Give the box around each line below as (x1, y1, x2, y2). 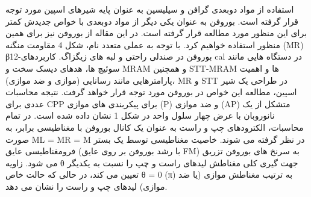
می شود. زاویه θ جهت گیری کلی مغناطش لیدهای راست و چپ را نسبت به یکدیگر (5, 156, 298, 169)
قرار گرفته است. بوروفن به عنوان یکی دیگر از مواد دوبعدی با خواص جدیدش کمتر (5, 14, 299, 27)
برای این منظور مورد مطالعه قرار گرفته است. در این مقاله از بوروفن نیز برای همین (5, 27, 307, 39)
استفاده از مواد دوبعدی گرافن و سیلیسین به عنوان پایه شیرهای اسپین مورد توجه (5, 3, 294, 15)
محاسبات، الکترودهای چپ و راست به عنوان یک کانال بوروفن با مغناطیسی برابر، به (5, 120, 304, 133)
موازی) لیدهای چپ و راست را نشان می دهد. (5, 180, 168, 192)
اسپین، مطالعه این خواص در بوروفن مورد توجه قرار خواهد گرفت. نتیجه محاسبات (5, 86, 297, 98)
